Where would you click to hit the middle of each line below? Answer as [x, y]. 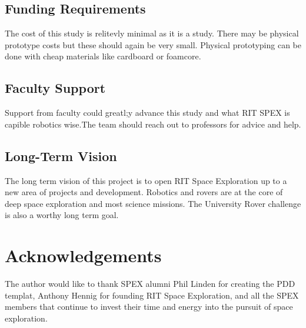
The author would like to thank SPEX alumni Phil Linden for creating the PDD [150, 284]
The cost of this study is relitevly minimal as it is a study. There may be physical [152, 33]
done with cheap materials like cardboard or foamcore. [103, 56]
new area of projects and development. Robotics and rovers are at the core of [144, 192]
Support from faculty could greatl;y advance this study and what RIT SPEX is [147, 113]
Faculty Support [55, 88]
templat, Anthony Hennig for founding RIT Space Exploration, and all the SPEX [152, 295]
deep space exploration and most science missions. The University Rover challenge [153, 203]
